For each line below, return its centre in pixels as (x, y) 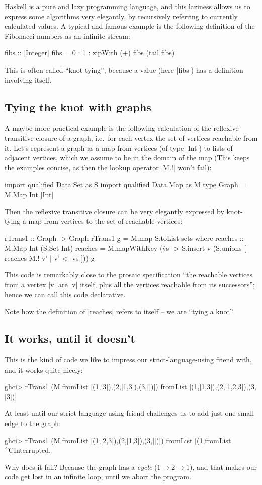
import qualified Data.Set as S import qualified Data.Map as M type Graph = (125, 184)
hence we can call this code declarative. (65, 294)
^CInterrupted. (28, 450)
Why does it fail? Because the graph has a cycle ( (81, 467)
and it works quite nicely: (44, 369)
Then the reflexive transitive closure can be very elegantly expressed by (114, 211)
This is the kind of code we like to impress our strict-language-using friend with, (128, 360)
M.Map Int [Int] (29, 194)
